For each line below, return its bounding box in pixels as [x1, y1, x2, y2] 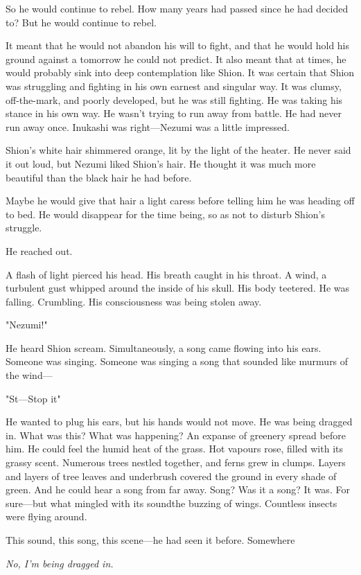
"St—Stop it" [6, 391, 61, 405]
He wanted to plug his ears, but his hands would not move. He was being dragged [6, 414, 353, 429]
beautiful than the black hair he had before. [6, 170, 192, 184]
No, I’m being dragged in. [6, 556, 114, 570]
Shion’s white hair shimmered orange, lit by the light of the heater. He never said [6, 143, 351, 157]
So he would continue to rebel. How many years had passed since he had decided [6, 1, 349, 15]
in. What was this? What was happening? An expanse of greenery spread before [6, 427, 346, 442]
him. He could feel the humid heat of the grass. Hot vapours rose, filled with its [6, 441, 343, 456]
